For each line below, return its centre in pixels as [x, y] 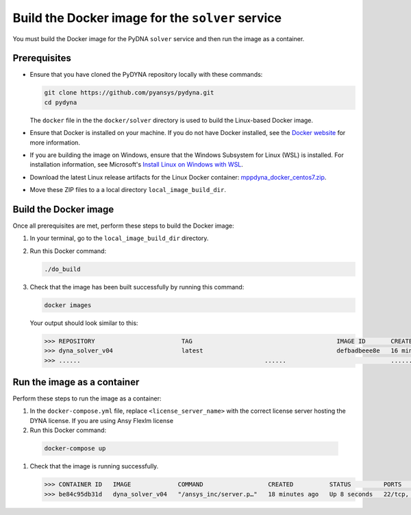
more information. [55, 142]
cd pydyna [61, 102]
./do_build [62, 269]
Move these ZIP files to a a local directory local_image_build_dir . [128, 190]
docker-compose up [75, 448]
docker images [68, 305]
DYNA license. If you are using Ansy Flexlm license [102, 420]
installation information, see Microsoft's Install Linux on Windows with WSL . [136, 165]
